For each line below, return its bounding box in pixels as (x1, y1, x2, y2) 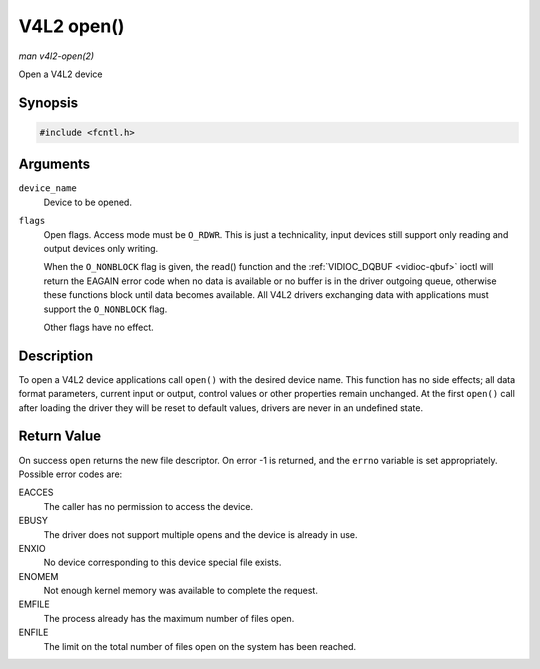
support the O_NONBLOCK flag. (43, 303, 168, 315)
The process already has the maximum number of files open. (43, 612, 295, 624)
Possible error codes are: (18, 468, 123, 480)
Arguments (18, 156, 91, 173)
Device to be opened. (43, 196, 132, 208)
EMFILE (18, 598, 50, 610)
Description (18, 347, 94, 364)
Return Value (18, 428, 102, 445)
